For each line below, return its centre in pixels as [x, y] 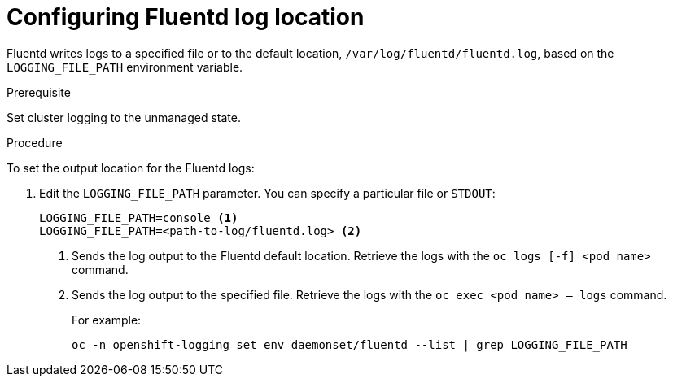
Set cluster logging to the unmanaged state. [124, 117]
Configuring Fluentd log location [186, 17]
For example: [107, 320]
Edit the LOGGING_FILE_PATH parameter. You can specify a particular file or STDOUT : [267, 193]
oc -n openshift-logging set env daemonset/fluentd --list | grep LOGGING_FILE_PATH [350, 344]
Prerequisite [39, 92]
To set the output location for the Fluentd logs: [131, 168]
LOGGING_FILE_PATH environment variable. [125, 67]
